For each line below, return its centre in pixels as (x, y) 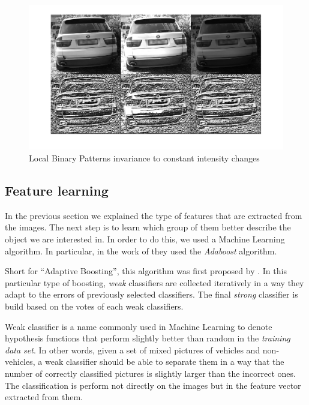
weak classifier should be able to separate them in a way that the (164, 361)
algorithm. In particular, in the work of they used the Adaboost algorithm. (141, 250)
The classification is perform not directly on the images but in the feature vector (153, 385)
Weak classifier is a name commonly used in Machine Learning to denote (139, 326)
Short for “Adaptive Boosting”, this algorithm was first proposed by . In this (146, 271)
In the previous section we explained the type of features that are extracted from (154, 215)
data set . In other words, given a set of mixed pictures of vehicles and (133, 349)
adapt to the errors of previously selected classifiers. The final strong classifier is (151, 294)
